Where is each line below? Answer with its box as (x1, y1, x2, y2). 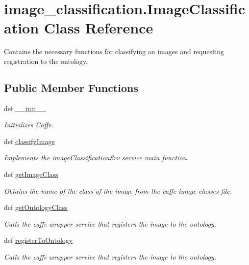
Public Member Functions (4, 80, 138, 95)
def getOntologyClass (4, 202, 68, 212)
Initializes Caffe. (4, 119, 53, 130)
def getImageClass (4, 169, 58, 179)
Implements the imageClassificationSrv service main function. (4, 152, 189, 163)
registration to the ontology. (4, 56, 88, 66)
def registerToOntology (4, 235, 73, 245)
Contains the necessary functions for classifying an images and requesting (4, 46, 224, 57)
